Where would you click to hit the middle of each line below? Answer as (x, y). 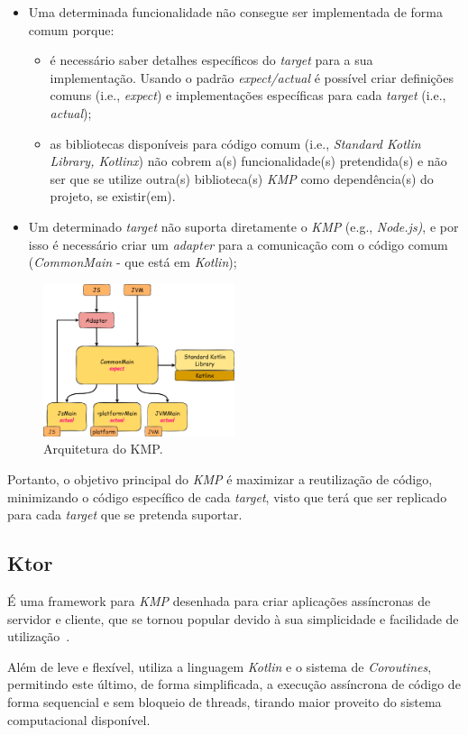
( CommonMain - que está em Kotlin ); (133, 262)
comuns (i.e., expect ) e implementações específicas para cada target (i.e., (248, 95)
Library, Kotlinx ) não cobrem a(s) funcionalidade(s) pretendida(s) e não (248, 161)
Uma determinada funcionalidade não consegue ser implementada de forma (235, 12)
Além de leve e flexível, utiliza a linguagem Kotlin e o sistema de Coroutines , (220, 666)
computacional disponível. (79, 719)
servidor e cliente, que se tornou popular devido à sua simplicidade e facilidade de (233, 618)
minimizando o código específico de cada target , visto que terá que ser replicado (227, 496)
